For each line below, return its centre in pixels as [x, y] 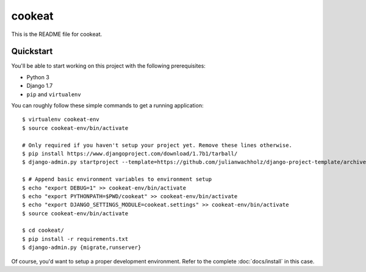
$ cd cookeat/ [43, 231]
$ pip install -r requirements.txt [75, 239]
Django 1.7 [40, 86]
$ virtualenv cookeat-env [61, 120]
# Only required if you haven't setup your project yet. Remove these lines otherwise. [157, 145]
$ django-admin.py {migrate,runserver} [82, 248]
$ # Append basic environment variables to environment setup [117, 179]
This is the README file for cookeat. [57, 34]
